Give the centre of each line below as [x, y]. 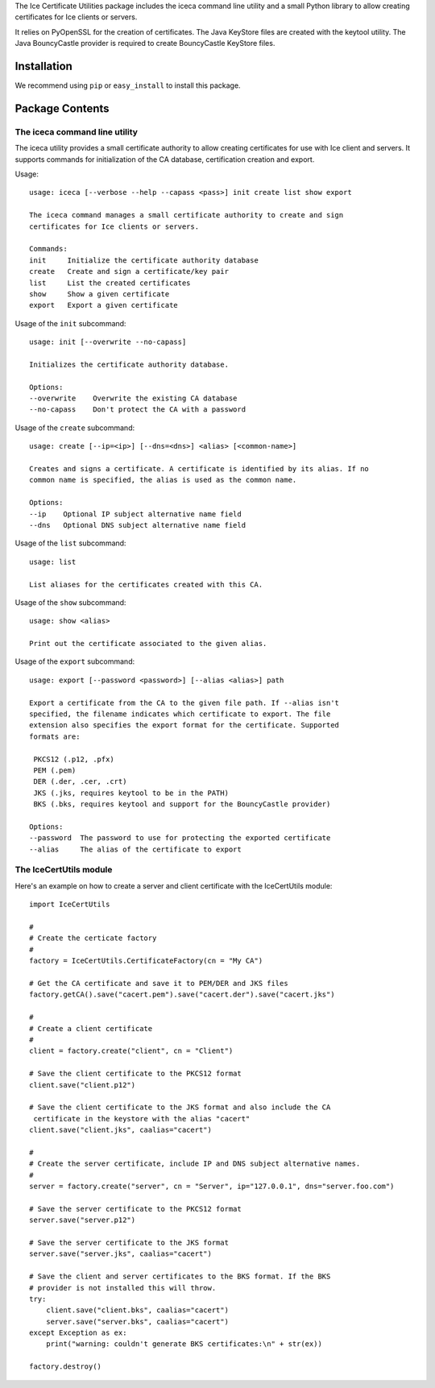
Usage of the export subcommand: [75, 661]
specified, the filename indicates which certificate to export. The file [180, 714]
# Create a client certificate [91, 1028]
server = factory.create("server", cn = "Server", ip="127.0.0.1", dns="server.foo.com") [212, 1187]
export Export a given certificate [104, 305]
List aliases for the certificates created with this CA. [146, 584]
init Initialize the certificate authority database [144, 260]
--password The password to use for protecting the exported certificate [180, 838]
